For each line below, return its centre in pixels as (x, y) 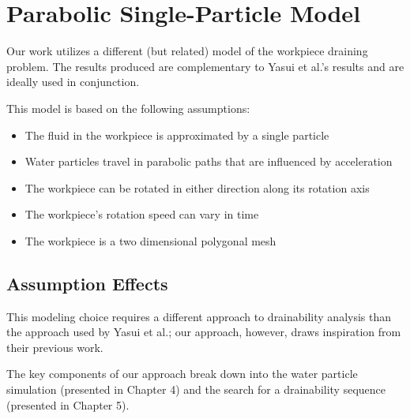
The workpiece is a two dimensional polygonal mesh (150, 240)
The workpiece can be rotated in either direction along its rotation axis (197, 187)
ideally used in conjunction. (73, 82)
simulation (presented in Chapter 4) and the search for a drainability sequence (196, 389)
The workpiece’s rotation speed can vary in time (142, 214)
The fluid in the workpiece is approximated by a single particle (177, 135)
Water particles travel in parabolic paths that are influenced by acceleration (209, 161)
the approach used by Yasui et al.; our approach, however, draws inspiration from (204, 332)
